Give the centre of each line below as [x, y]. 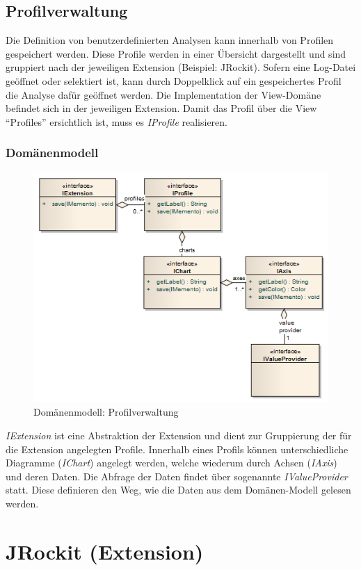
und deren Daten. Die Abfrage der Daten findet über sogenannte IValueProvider [177, 476]
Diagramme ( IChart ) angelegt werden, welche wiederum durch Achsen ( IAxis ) [171, 463]
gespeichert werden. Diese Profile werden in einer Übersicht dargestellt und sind [176, 53]
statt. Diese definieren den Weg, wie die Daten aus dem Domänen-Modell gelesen [178, 490]
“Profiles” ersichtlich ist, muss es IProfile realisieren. [117, 121]
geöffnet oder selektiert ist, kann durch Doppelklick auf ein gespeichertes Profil [174, 80]
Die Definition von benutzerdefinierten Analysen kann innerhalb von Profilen [170, 40]
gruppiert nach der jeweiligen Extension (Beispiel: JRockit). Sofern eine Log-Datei [181, 67]
